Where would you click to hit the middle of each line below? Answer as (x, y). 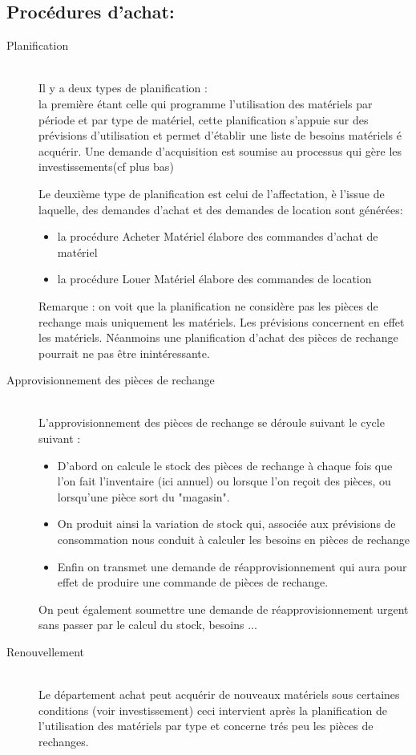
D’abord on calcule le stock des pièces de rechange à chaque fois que (225, 465)
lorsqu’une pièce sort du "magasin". (143, 496)
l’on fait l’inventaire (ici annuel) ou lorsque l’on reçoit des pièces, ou (224, 481)
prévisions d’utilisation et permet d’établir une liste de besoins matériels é (220, 135)
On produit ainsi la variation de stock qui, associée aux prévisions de (226, 524)
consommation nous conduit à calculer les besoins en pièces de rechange (233, 540)
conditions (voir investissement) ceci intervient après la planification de (213, 710)
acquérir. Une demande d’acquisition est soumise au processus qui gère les (220, 150)
